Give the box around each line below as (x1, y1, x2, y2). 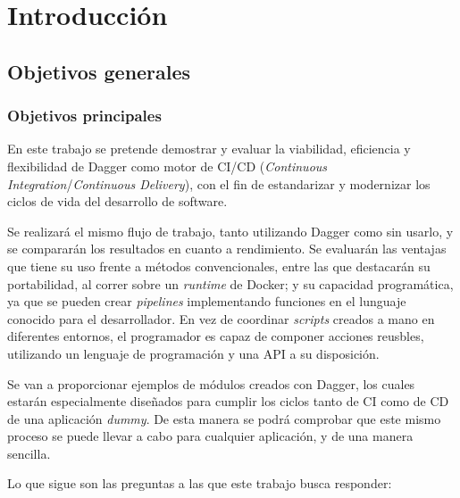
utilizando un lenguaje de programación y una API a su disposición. (7, 344, 380, 362)
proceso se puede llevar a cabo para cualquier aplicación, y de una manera (7, 427, 414, 445)
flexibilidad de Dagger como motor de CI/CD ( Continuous (7, 156, 328, 175)
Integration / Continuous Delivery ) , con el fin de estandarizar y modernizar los (7, 174, 431, 193)
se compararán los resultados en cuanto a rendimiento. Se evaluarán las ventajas (7, 239, 447, 258)
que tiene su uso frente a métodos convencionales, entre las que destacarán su (7, 256, 431, 275)
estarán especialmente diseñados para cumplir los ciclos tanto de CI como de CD (7, 392, 449, 411)
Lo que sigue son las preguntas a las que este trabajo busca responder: (7, 474, 392, 493)
